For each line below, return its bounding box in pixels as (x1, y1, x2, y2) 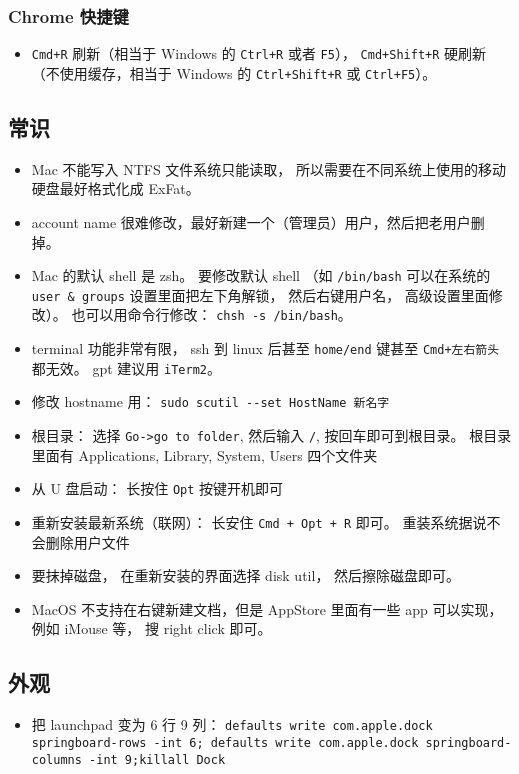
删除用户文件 (45, 531, 130, 552)
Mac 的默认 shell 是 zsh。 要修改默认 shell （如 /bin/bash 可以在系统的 (31, 265, 491, 286)
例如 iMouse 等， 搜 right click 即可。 (31, 618, 272, 639)
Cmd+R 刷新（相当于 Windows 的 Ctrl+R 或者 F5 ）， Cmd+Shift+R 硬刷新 (31, 43, 487, 64)
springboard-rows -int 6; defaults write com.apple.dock (31, 735, 419, 750)
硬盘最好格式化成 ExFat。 (31, 178, 200, 199)
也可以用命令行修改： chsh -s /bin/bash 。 (71, 304, 352, 325)
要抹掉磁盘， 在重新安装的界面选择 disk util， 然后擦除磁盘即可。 (31, 565, 461, 586)
